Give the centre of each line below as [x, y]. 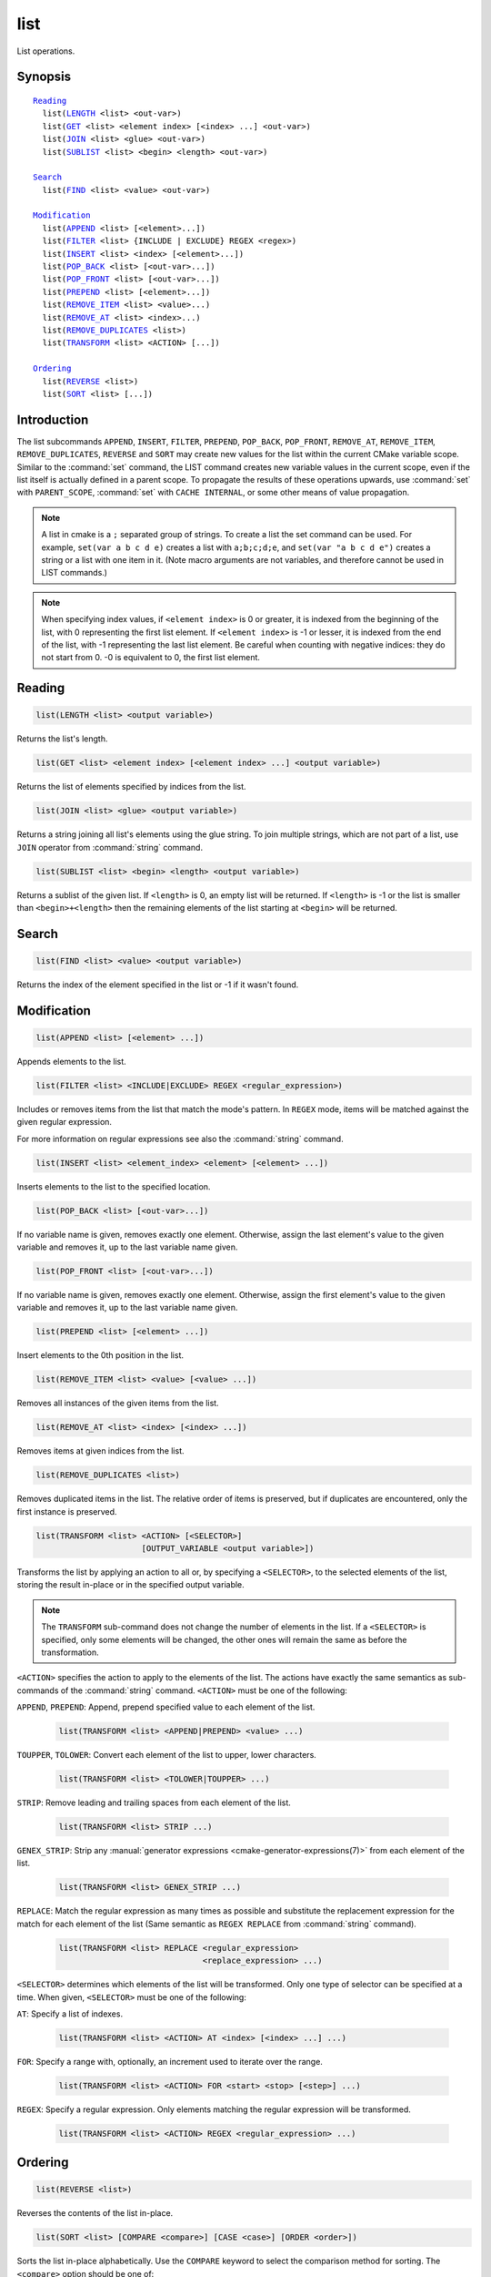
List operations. [46, 51]
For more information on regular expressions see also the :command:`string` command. [180, 1138]
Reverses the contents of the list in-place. [95, 2213]
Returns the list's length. [62, 739]
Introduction [53, 419]
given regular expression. [65, 1122]
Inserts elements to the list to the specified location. [114, 1186]
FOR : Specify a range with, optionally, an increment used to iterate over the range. [170, 2061]
